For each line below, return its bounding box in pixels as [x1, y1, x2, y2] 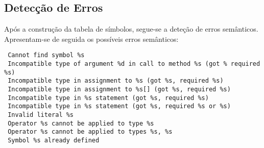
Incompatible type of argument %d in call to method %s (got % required [8, 60, 260, 68]
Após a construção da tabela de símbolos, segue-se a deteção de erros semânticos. [4, 23, 258, 34]
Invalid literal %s [8, 111, 74, 118]
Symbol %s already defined [8, 136, 100, 144]
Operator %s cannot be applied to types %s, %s [8, 128, 173, 136]
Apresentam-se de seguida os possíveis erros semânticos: [4, 33, 179, 44]
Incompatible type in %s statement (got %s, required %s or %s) [8, 103, 231, 110]
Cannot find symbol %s [8, 52, 85, 59]
